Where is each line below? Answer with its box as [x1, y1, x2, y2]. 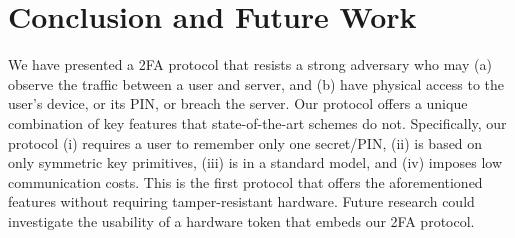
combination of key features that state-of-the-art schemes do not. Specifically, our [8, 112, 507, 133]
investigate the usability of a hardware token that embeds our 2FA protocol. [8, 210, 475, 231]
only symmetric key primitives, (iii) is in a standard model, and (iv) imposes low [8, 152, 503, 173]
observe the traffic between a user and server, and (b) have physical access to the [8, 73, 505, 94]
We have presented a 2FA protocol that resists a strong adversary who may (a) [8, 54, 492, 75]
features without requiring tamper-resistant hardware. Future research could [8, 191, 475, 212]
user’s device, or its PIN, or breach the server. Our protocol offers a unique [8, 93, 468, 114]
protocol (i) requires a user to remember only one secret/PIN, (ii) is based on [8, 132, 483, 153]
